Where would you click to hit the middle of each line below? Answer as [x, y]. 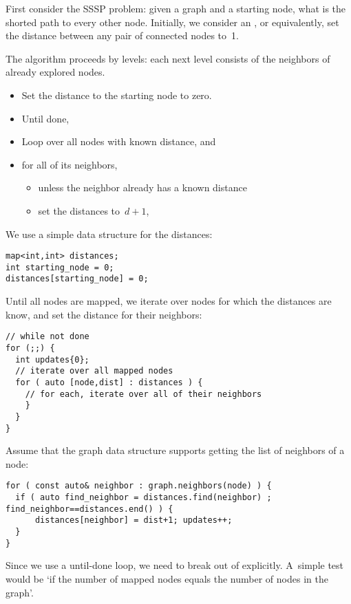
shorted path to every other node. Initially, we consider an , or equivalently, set [172, 22]
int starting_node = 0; [60, 267]
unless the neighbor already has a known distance [142, 187]
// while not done [47, 337]
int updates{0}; [52, 359]
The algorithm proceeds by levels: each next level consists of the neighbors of [168, 58]
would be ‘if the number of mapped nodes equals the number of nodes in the [167, 578]
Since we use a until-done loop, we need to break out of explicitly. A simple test [175, 565]
